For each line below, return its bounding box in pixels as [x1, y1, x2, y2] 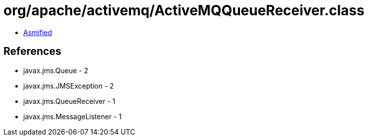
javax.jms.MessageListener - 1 [23, 112, 122, 121]
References [3, 45, 61, 58]
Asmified [23, 28, 52, 37]
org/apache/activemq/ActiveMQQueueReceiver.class [3, 2, 365, 19]
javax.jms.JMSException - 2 [23, 81, 114, 90]
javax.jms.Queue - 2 [23, 66, 89, 75]
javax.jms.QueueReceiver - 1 [23, 96, 115, 105]
